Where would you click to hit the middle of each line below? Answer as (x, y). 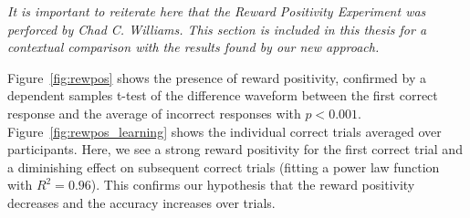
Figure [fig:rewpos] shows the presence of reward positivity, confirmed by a (217, 77)
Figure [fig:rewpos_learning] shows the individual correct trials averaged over (225, 131)
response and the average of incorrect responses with (154, 113)
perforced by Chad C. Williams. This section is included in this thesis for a (217, 29)
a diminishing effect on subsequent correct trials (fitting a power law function (224, 166)
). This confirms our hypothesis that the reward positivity (253, 185)
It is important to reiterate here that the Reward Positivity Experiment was (217, 11)
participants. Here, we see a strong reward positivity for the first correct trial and (235, 149)
